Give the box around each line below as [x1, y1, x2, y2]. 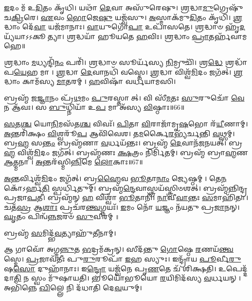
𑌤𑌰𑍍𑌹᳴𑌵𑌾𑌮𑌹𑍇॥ [209, 31, 247, 41]
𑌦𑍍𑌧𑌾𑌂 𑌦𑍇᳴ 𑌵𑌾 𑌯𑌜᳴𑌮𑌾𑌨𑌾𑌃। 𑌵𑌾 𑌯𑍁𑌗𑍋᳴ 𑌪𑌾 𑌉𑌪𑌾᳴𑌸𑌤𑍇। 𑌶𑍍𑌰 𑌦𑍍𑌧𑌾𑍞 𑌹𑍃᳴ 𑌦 [4, 21, 245, 32]
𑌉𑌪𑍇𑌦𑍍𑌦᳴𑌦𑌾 [218, 263, 248, 273]
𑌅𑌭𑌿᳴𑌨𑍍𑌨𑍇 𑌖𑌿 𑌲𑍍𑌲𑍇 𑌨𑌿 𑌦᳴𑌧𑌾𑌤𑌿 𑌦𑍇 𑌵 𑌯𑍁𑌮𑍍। [4, 282, 142, 292]
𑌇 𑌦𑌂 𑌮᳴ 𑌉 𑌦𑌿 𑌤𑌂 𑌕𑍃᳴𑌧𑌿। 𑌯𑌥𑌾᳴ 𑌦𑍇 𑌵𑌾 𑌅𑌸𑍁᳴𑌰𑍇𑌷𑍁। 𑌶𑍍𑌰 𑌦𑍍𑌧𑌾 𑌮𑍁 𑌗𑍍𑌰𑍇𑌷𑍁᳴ [4, 2, 243, 12]
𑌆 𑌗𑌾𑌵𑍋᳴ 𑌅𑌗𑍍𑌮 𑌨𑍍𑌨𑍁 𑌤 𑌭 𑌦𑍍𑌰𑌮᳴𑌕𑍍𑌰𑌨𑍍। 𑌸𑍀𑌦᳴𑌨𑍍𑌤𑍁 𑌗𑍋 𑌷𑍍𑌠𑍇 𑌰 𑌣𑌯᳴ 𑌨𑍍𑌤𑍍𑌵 [4, 244, 234, 254]
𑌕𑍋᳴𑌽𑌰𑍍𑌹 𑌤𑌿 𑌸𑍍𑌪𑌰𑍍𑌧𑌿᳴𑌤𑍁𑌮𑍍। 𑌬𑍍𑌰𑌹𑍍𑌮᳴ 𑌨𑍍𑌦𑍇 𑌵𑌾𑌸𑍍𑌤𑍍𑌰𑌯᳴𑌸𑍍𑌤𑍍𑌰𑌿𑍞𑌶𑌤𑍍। [4, 182, 201, 193]
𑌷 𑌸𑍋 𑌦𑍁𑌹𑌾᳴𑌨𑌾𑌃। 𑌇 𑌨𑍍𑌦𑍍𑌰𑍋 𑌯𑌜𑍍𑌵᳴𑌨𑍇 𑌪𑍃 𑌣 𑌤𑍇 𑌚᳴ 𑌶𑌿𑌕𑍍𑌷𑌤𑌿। [4, 263, 216, 273]
